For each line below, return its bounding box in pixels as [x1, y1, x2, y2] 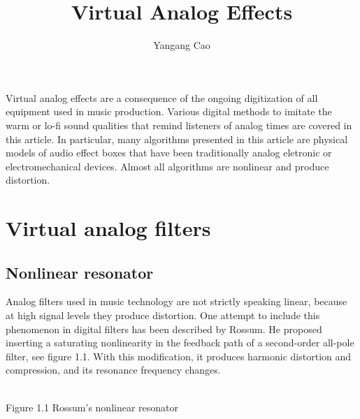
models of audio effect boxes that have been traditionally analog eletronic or [6, 145, 332, 160]
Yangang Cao [153, 38, 210, 52]
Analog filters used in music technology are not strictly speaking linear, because [6, 294, 347, 309]
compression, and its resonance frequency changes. [6, 362, 221, 377]
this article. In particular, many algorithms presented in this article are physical [6, 131, 348, 146]
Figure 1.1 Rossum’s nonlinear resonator [6, 399, 179, 414]
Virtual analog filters [6, 214, 211, 242]
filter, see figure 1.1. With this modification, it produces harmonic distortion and [6, 348, 352, 363]
